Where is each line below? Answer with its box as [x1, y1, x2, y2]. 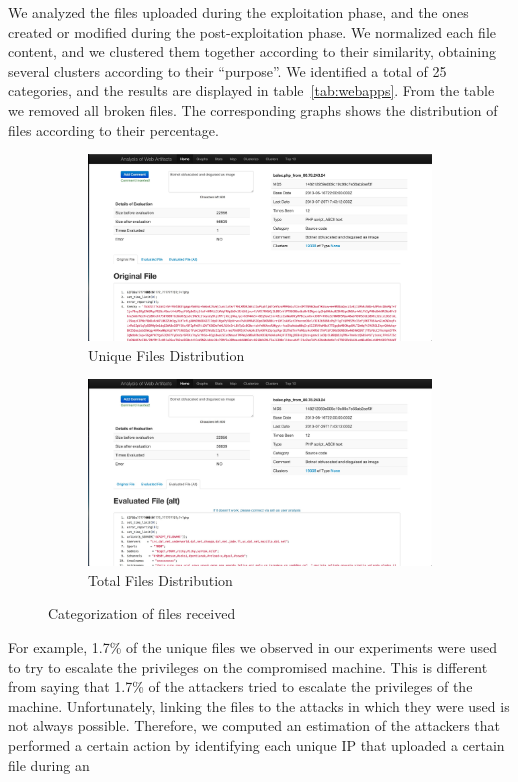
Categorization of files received [48, 603, 236, 624]
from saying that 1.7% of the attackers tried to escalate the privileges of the [8, 676, 473, 697]
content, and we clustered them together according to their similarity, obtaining [8, 41, 497, 62]
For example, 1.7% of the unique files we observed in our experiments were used [8, 637, 498, 658]
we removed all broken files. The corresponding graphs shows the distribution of [8, 99, 498, 120]
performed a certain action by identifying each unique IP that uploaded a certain [8, 734, 505, 755]
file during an [8, 754, 90, 775]
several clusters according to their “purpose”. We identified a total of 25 [8, 60, 447, 81]
